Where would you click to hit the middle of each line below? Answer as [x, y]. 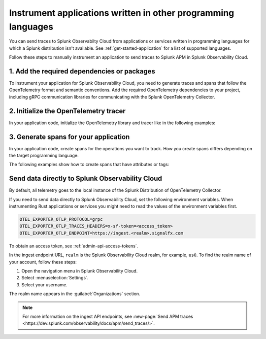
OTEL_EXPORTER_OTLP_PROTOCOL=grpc [61, 220]
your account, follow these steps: [43, 262]
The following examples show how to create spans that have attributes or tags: [89, 165]
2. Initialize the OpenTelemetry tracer [67, 111]
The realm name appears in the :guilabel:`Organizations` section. [75, 294]
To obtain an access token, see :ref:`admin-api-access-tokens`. [74, 246]
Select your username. [44, 285]
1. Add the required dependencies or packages [82, 71]
